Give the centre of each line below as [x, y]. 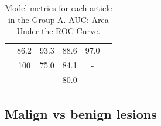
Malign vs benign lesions [81, 114]
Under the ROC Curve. [59, 31]
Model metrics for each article [59, 8]
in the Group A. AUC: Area [58, 19]
